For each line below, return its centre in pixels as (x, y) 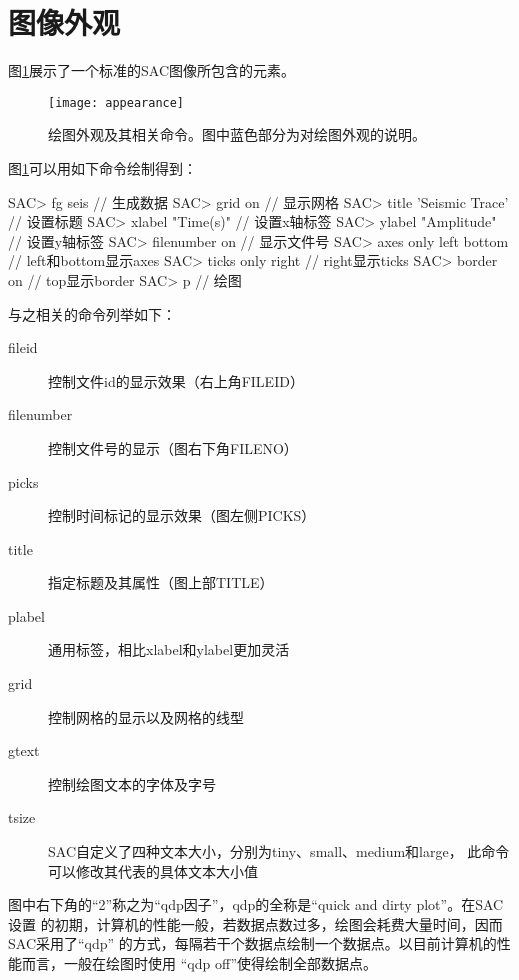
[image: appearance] (116, 102)
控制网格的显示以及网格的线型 (146, 716)
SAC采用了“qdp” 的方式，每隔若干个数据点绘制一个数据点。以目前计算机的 (252, 943)
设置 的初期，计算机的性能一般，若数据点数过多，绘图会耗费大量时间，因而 (255, 923)
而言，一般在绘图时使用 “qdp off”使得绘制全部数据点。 (199, 963)
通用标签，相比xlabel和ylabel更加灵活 (169, 649)
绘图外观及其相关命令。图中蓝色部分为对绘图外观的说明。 (237, 134)
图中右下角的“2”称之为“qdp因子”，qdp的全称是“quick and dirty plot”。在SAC (256, 904)
